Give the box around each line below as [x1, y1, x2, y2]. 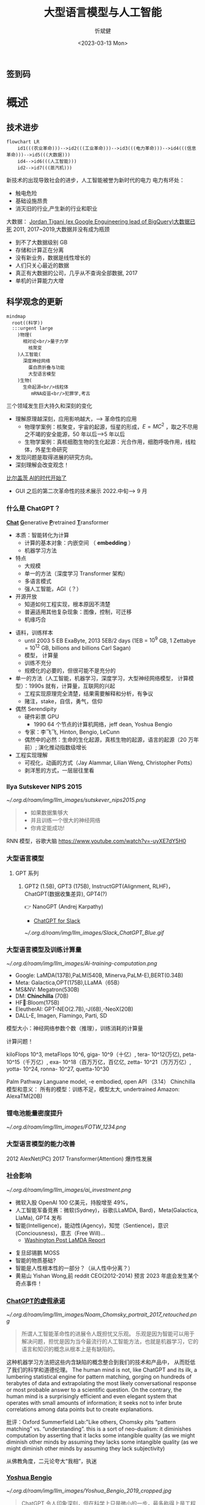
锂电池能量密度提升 [6, 1109, 63, 1118]
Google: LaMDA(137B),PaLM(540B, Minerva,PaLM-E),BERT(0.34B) [15, 971, 184, 979]
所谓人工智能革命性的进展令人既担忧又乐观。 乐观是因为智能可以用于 [21, 1330, 195, 1337]
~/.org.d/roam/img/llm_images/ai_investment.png [6, 1186, 132, 1193]
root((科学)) [12, 320, 43, 326]
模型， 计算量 [24, 651, 59, 659]
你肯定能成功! [30, 824, 65, 832]
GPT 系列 [15, 869, 39, 877]
